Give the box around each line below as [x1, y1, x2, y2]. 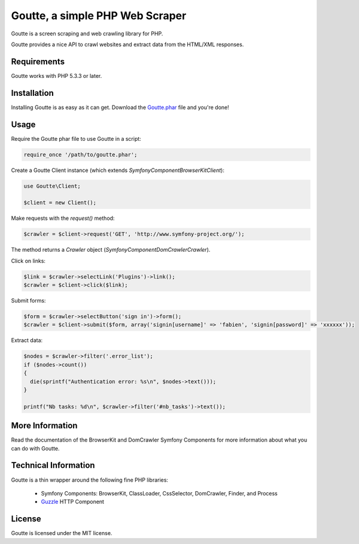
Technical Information [11, 460, 95, 470]
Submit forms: [11, 297, 46, 304]
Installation [11, 87, 54, 98]
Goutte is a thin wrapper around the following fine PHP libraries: [11, 476, 169, 483]
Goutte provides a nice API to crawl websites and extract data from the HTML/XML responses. [11, 41, 244, 48]
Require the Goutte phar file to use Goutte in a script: [11, 135, 142, 142]
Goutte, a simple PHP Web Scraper [11, 9, 187, 22]
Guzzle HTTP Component [41, 498, 105, 506]
